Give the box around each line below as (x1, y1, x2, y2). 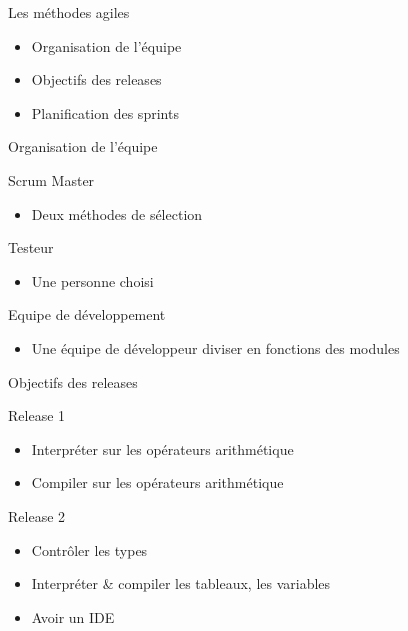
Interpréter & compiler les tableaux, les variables (31, 573, 331, 594)
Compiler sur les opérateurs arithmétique (31, 472, 284, 493)
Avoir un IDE (31, 606, 115, 627)
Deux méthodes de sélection (31, 203, 203, 224)
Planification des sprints (31, 102, 179, 123)
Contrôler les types (31, 539, 148, 560)
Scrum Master (8, 169, 95, 190)
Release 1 (8, 405, 66, 426)
